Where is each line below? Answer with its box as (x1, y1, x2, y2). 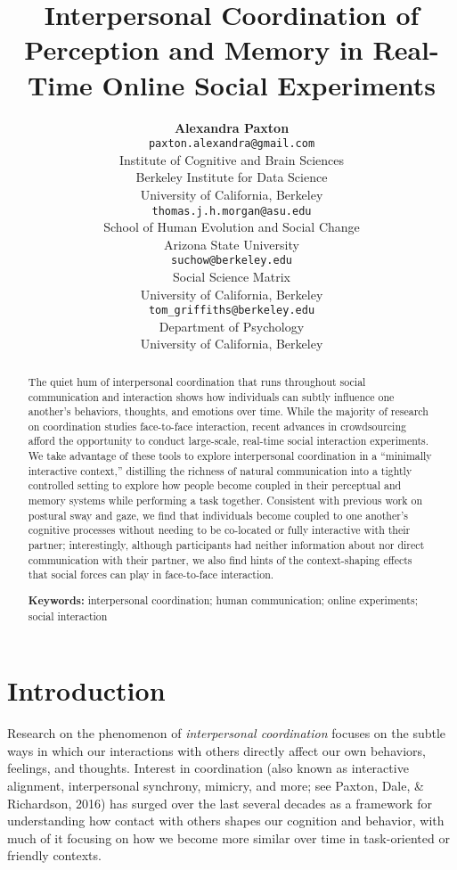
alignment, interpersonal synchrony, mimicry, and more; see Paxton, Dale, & (7, 776, 424, 794)
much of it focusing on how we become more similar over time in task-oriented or (7, 828, 450, 847)
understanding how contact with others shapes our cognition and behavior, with (7, 811, 445, 830)
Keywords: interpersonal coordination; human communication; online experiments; (28, 592, 418, 608)
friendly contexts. (7, 846, 102, 865)
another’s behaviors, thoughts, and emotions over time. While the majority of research (28, 404, 428, 419)
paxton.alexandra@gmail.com (148, 137, 315, 151)
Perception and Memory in (24, 31, 363, 68)
